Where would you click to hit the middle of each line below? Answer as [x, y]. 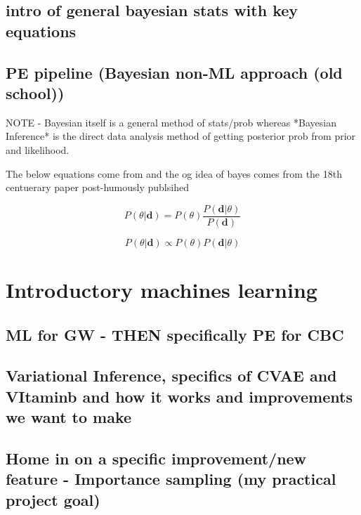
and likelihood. [38, 149]
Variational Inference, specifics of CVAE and [171, 376]
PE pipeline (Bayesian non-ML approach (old [174, 72]
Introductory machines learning [162, 289]
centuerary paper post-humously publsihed [97, 187]
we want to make [69, 417]
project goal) [53, 499]
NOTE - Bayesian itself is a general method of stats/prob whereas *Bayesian [171, 122]
